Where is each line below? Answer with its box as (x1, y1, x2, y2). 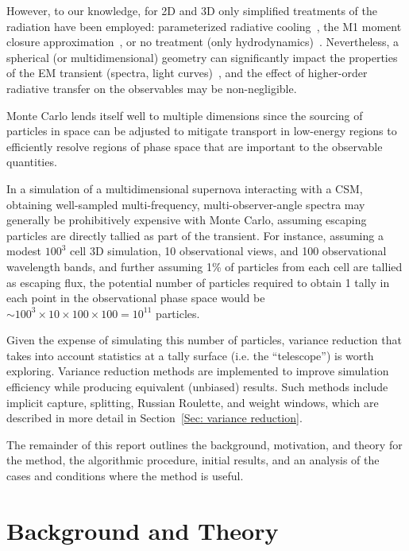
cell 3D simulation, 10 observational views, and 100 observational (70, 243, 387, 259)
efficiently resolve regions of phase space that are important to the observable (6, 138, 383, 154)
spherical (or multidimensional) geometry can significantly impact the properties (6, 49, 398, 65)
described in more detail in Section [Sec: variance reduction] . (6, 409, 303, 426)
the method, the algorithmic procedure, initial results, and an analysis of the (6, 452, 380, 468)
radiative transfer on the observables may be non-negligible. (6, 80, 297, 96)
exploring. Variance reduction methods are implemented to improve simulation (6, 363, 389, 379)
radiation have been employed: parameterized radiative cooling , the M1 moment (6, 17, 402, 34)
